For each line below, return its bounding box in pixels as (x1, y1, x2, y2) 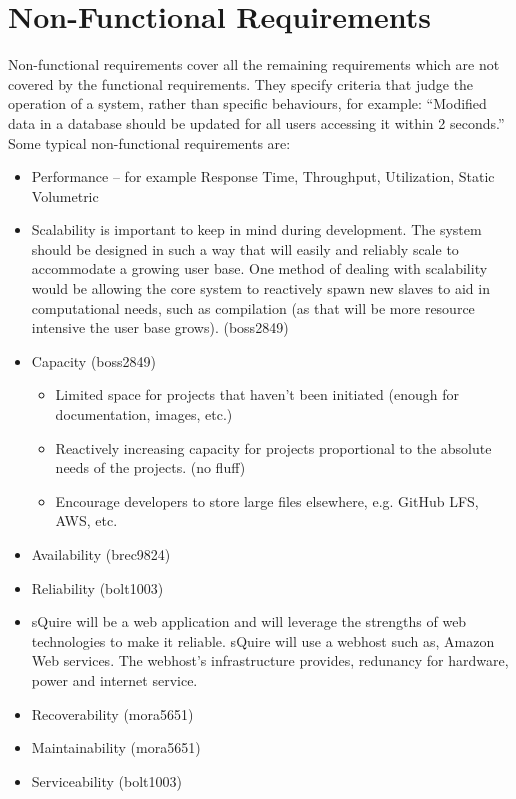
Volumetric (31, 185, 99, 206)
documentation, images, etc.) (55, 404, 233, 425)
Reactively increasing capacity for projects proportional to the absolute (55, 437, 492, 458)
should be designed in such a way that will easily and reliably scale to (31, 238, 459, 259)
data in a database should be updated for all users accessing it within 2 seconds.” (8, 112, 505, 133)
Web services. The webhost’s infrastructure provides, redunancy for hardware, (31, 650, 509, 671)
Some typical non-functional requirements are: (8, 132, 291, 153)
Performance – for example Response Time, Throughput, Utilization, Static (31, 166, 495, 187)
